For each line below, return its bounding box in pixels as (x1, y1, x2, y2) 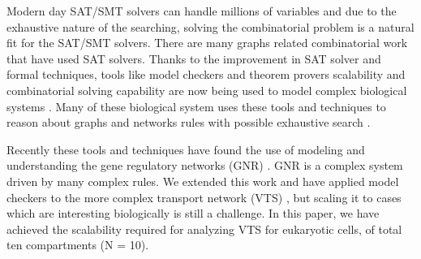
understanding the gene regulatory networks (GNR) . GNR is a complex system (6, 157, 403, 174)
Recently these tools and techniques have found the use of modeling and (6, 140, 365, 158)
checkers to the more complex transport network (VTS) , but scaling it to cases (6, 188, 402, 205)
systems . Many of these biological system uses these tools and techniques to (6, 97, 386, 114)
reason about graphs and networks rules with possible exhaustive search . (6, 114, 371, 131)
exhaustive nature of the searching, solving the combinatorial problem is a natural (6, 18, 415, 35)
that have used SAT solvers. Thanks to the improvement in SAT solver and (6, 50, 381, 67)
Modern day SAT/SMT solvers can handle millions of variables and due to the (6, 2, 397, 19)
